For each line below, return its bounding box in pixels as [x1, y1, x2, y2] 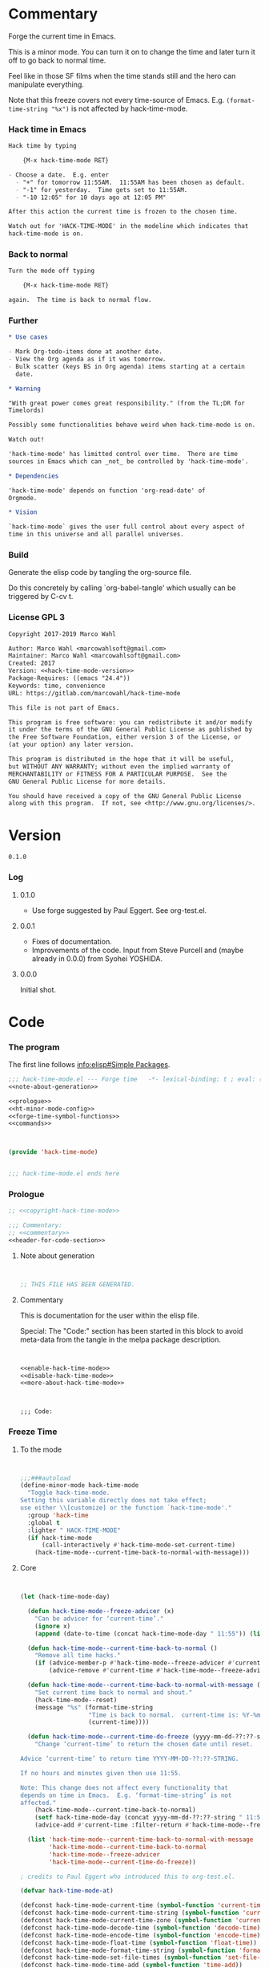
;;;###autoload [19, 1474, 71, 1482]
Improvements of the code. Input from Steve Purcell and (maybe [31, 945, 244, 955]
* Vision [8, 508, 38, 516]
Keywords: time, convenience [8, 682, 106, 690]
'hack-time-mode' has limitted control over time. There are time [8, 450, 239, 458]
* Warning [8, 385, 42, 393]
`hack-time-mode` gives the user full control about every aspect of [8, 523, 246, 531]
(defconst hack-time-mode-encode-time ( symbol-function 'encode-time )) [19, 1931, 264, 1939]
